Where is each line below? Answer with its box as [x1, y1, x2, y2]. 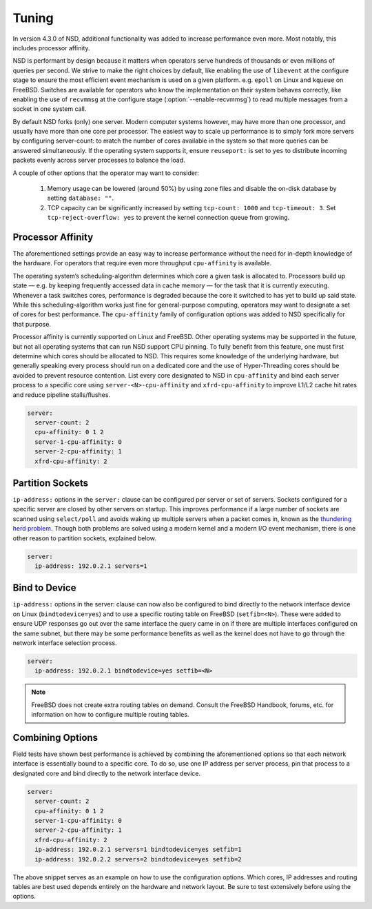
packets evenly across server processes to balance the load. [12, 156, 185, 165]
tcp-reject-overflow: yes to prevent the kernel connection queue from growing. [47, 214, 290, 222]
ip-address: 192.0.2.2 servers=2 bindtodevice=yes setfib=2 [34, 855, 242, 863]
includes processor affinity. [12, 43, 90, 52]
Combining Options [12, 731, 99, 744]
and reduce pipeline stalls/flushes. [12, 390, 110, 399]
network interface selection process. [12, 639, 117, 647]
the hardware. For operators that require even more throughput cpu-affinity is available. [12, 259, 272, 267]
